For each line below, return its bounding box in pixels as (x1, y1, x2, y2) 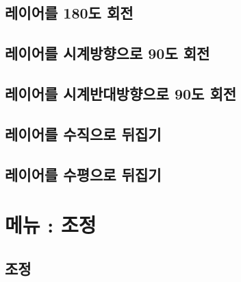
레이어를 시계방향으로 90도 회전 (5, 43, 210, 64)
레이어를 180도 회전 (5, 2, 134, 23)
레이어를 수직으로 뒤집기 (5, 123, 162, 144)
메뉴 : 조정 (5, 211, 97, 239)
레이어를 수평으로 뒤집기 (5, 163, 162, 185)
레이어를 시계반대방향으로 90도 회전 (5, 82, 237, 104)
